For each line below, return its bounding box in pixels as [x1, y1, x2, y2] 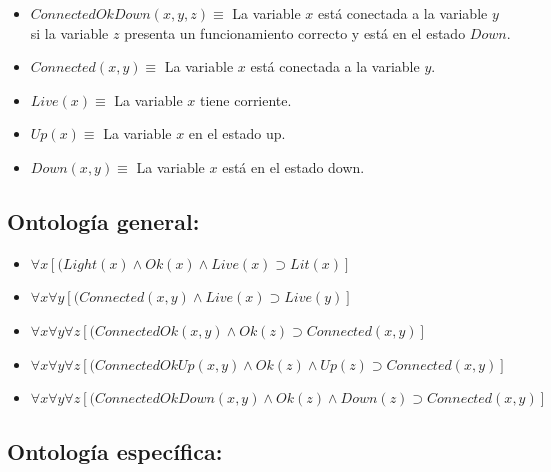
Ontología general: [7, 205, 200, 236]
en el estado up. [188, 123, 286, 144]
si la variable [30, 22, 109, 43]
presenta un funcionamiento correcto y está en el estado [124, 22, 466, 43]
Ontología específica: [7, 436, 223, 467]
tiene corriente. [199, 89, 292, 110]
